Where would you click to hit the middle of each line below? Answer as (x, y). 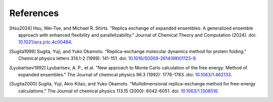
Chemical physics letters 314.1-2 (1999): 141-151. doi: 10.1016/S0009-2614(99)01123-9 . (108, 58)
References (34, 13)
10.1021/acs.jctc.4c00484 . (45, 42)
